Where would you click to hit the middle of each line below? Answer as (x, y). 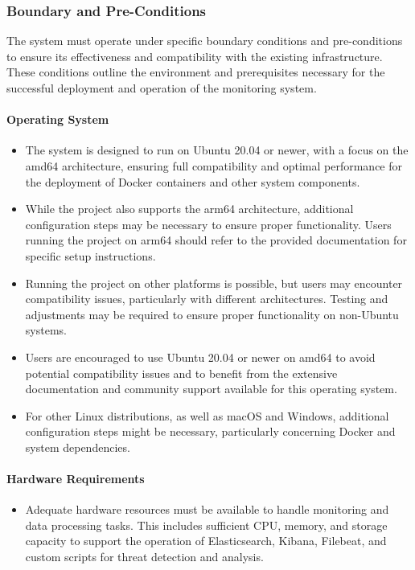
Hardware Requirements (76, 479)
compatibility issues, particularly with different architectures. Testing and (207, 299)
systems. (46, 330)
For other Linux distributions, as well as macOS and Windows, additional (207, 415)
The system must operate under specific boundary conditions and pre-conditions (205, 41)
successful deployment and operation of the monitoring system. (162, 88)
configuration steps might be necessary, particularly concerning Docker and (210, 431)
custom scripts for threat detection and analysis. (144, 557)
